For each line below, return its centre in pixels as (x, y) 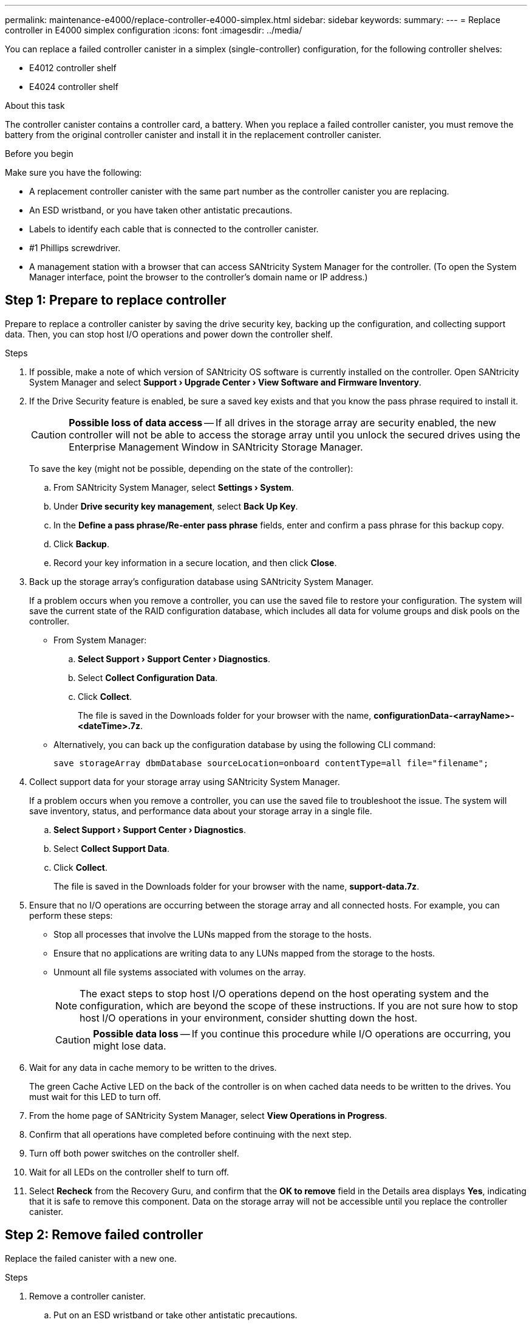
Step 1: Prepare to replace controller (116, 300)
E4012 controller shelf (73, 68)
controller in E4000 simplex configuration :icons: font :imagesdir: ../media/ (154, 30)
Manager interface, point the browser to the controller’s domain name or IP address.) (199, 277)
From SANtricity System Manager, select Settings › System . (174, 487)
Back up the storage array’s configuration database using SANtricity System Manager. (201, 581)
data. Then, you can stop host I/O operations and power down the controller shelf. (169, 334)
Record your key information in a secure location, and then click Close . (195, 562)
